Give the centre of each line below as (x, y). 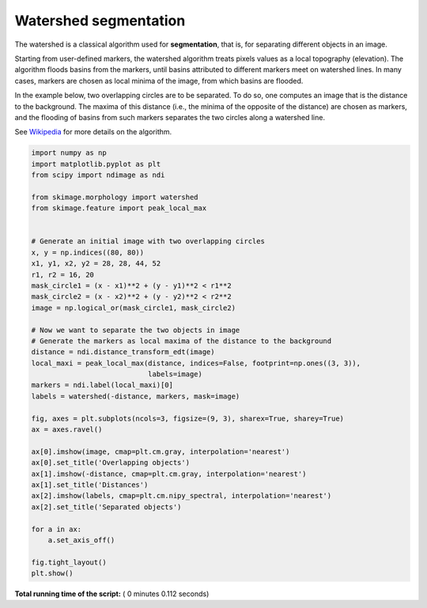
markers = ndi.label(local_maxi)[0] (102, 385)
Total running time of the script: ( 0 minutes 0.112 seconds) (112, 594)
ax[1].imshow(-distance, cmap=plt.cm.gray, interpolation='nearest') (169, 474)
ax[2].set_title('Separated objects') (106, 507)
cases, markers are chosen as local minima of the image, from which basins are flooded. (159, 81)
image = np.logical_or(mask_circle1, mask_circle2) (134, 308)
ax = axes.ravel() (67, 430)
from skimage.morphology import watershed (115, 197)
